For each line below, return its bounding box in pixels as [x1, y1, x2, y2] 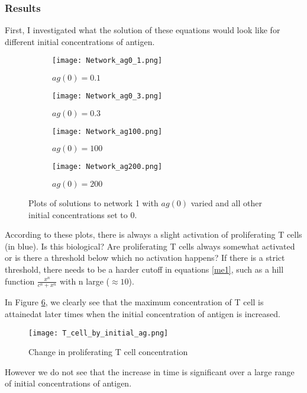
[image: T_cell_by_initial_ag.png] [28, 328, 169, 337]
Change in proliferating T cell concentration [28, 346, 188, 358]
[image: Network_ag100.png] [52, 127, 163, 136]
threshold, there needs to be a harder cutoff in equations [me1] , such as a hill [5, 263, 284, 275]
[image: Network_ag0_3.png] [52, 92, 163, 101]
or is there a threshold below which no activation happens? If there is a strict [5, 251, 285, 264]
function [5, 274, 35, 287]
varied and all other [190, 197, 262, 209]
